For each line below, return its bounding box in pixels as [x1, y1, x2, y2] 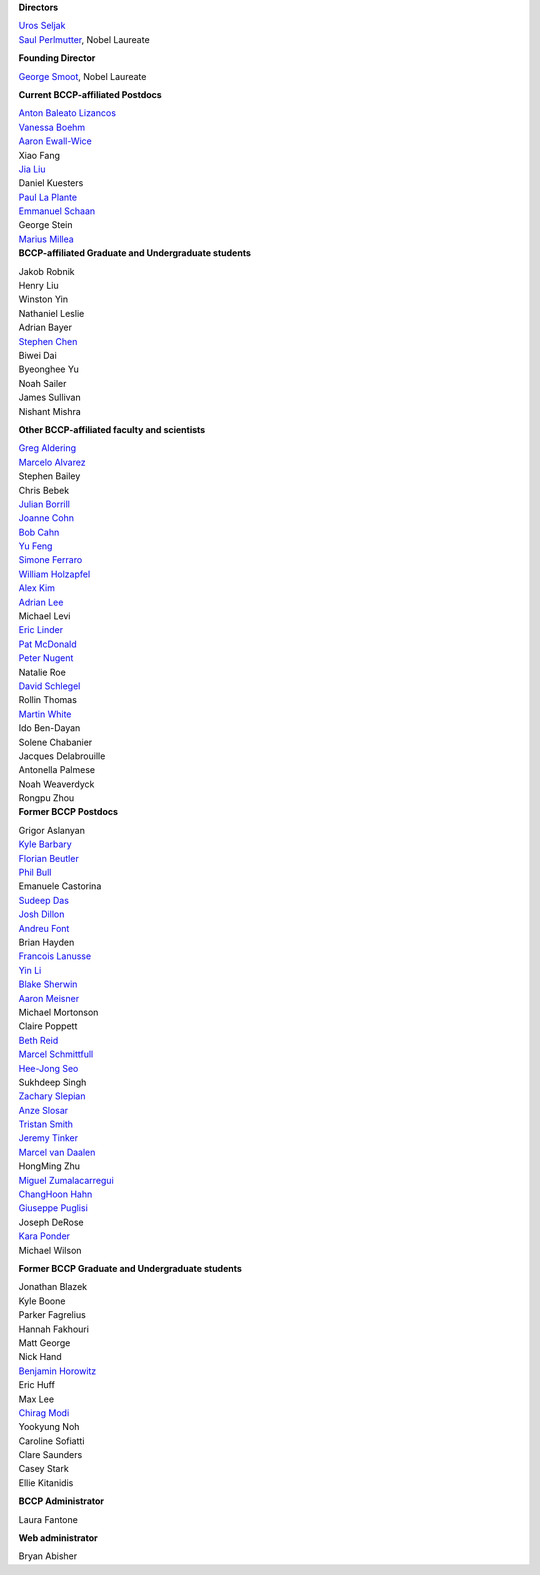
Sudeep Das [18, 894, 70, 906]
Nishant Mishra [18, 405, 82, 417]
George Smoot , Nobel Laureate [18, 70, 147, 82]
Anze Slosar [18, 1104, 69, 1116]
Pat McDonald [18, 638, 77, 650]
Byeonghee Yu [18, 363, 79, 375]
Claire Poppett [18, 1020, 78, 1032]
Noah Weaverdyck [18, 778, 95, 790]
